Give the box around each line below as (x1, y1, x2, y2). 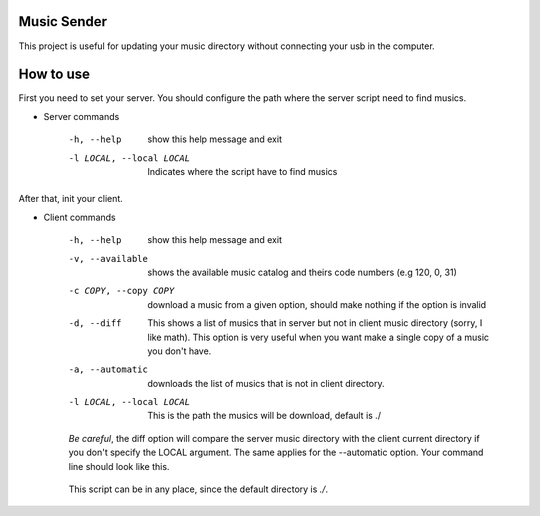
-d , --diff (68, 318, 122, 329)
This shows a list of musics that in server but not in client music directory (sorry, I (147, 317, 483, 329)
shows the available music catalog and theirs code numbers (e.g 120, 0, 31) (147, 266, 457, 278)
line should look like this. (68, 460, 170, 472)
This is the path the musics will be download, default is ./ (147, 410, 382, 422)
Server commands (43, 110, 120, 122)
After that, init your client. (18, 193, 124, 205)
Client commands (43, 211, 116, 223)
